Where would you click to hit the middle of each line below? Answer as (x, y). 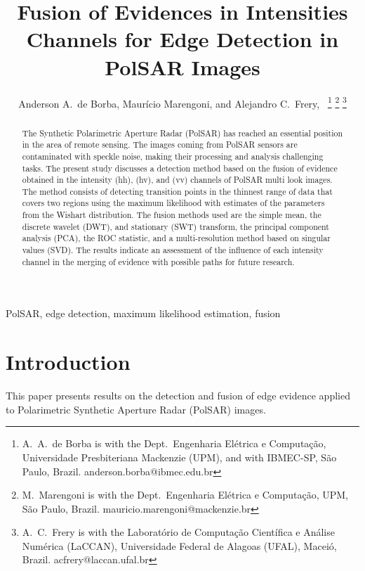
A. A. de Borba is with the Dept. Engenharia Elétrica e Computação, (174, 443)
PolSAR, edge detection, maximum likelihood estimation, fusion (143, 313)
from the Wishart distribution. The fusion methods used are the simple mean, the (172, 215)
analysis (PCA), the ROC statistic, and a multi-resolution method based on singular (176, 238)
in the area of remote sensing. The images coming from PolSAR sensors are (160, 145)
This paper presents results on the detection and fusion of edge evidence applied (178, 396)
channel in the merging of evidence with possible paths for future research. (158, 261)
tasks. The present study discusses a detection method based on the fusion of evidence (180, 168)
